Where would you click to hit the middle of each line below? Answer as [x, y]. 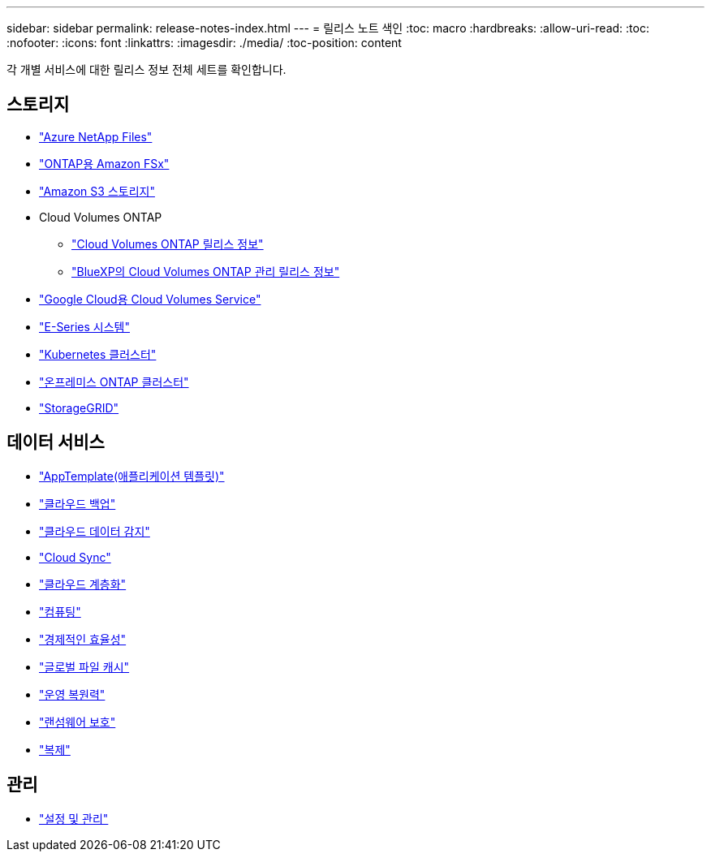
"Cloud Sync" [75, 557]
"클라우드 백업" [78, 503]
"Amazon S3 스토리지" [97, 191]
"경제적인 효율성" [83, 639]
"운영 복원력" [72, 694]
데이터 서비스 [56, 442]
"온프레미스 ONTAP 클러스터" [114, 382]
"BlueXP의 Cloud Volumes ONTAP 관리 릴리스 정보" [206, 271]
